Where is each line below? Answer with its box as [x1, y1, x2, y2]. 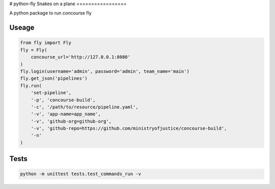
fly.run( [20, 83, 42, 89]
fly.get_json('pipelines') [20, 75, 88, 82]
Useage [9, 23, 35, 32]
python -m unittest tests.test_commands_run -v [20, 171, 141, 177]
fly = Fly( [20, 47, 47, 53]
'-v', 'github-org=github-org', [31, 118, 112, 124]
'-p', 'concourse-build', [31, 97, 96, 103]
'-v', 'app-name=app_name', [31, 111, 101, 117]
